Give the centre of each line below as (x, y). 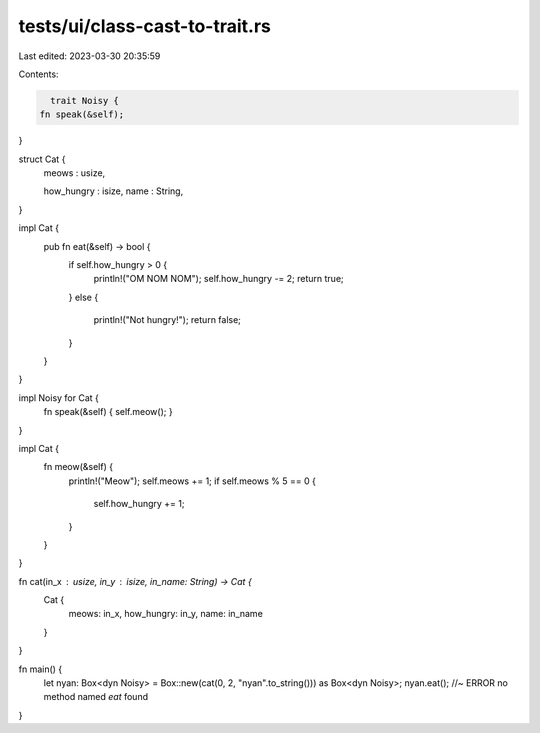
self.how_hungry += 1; (139, 504)
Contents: (38, 74)
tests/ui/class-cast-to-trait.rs (145, 26)
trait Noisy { (85, 100)
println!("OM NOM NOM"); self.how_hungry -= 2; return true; (218, 279)
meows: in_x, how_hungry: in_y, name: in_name (166, 614)
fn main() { (40, 669)
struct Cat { (42, 159)
